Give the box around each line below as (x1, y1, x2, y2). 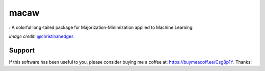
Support (9, 46, 35, 54)
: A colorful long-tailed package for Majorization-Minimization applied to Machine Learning (9, 24, 193, 30)
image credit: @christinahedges (9, 33, 74, 39)
